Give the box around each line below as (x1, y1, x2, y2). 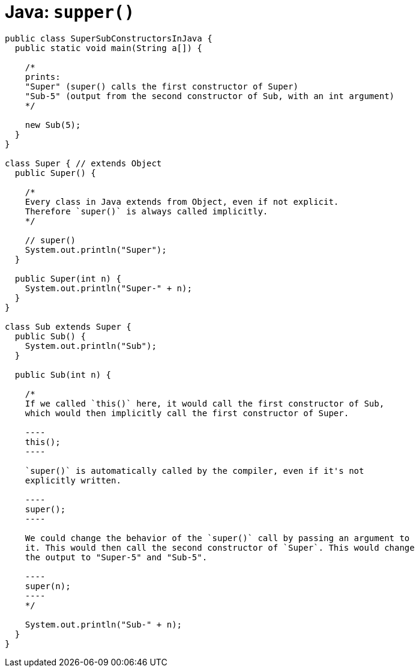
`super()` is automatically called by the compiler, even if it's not (25, 465, 364, 476)
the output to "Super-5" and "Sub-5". (25, 552, 208, 562)
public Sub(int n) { (14, 369, 112, 380)
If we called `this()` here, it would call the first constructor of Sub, (25, 398, 385, 408)
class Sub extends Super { (5, 321, 131, 331)
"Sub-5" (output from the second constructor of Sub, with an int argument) (25, 91, 395, 101)
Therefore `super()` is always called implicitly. (25, 206, 268, 216)
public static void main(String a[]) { (14, 43, 202, 53)
